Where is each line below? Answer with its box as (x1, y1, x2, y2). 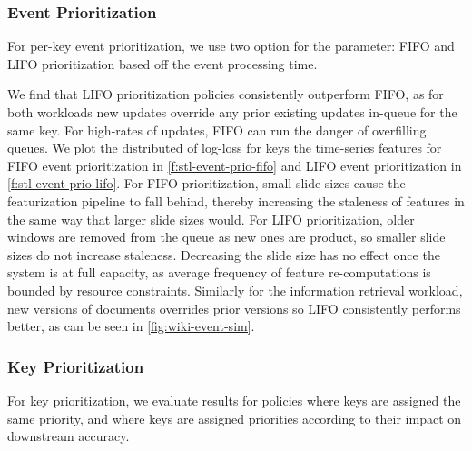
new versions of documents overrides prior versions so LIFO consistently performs (7, 298, 461, 317)
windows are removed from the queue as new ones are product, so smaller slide (7, 227, 446, 246)
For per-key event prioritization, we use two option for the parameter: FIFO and (7, 36, 455, 55)
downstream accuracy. (7, 426, 130, 446)
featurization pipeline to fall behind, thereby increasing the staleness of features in (7, 191, 465, 210)
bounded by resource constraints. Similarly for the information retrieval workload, (7, 280, 463, 299)
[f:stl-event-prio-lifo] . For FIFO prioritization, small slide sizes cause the (7, 174, 406, 193)
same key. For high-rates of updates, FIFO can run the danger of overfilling (7, 120, 427, 139)
